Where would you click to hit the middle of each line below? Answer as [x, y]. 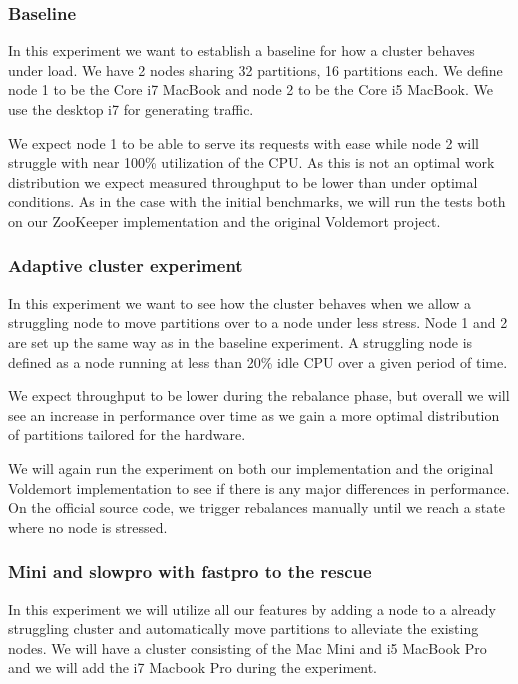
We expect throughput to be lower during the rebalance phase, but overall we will [259, 395]
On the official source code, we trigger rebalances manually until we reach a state [256, 507]
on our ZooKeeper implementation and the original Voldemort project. [224, 220]
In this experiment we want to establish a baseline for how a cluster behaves [241, 50]
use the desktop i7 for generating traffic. [131, 109]
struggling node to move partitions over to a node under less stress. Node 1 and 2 [258, 322]
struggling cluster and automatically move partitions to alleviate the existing [243, 628]
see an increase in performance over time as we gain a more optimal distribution [254, 414]
